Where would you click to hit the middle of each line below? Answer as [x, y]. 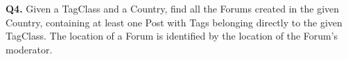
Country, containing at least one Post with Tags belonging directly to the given [174, 22]
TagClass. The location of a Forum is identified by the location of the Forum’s [172, 36]
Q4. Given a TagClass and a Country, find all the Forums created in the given [173, 8]
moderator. [29, 49]
